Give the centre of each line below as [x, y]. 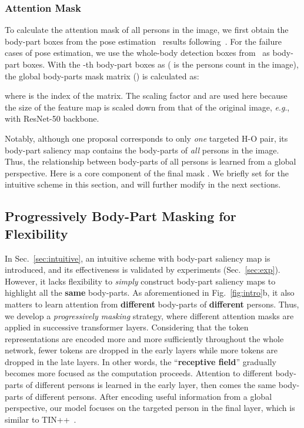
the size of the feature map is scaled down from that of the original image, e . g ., [147, 107]
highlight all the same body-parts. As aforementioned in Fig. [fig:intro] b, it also [150, 292]
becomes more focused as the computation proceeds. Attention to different [139, 373]
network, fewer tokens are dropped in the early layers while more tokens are [141, 350]
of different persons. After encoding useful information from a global [149, 396]
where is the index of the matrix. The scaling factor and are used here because [146, 96]
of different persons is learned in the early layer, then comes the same [151, 385]
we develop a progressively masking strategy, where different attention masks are [149, 315]
